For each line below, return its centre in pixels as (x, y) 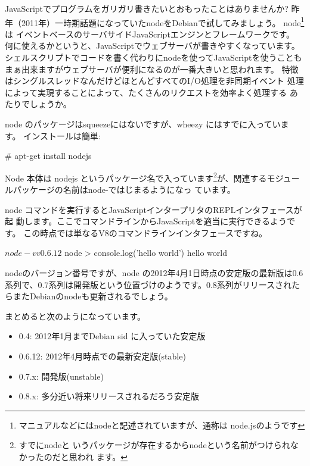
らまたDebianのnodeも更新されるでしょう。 (89, 296)
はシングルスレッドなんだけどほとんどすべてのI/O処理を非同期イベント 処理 (154, 81)
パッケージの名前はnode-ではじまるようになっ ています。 (124, 190)
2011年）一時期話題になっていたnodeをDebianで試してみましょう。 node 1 (163, 21)
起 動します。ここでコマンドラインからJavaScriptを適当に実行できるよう (146, 221)
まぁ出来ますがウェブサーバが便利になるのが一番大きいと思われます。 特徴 (152, 69)
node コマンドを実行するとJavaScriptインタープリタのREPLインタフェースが (154, 209)
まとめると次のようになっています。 (75, 316)
